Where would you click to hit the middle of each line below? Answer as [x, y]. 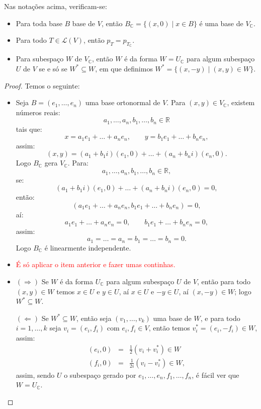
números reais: [38, 112]
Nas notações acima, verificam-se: [56, 6]
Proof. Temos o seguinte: [42, 85]
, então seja [94, 318]
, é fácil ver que [215, 375]
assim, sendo [35, 375]
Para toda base [39, 23]
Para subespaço [40, 59]
